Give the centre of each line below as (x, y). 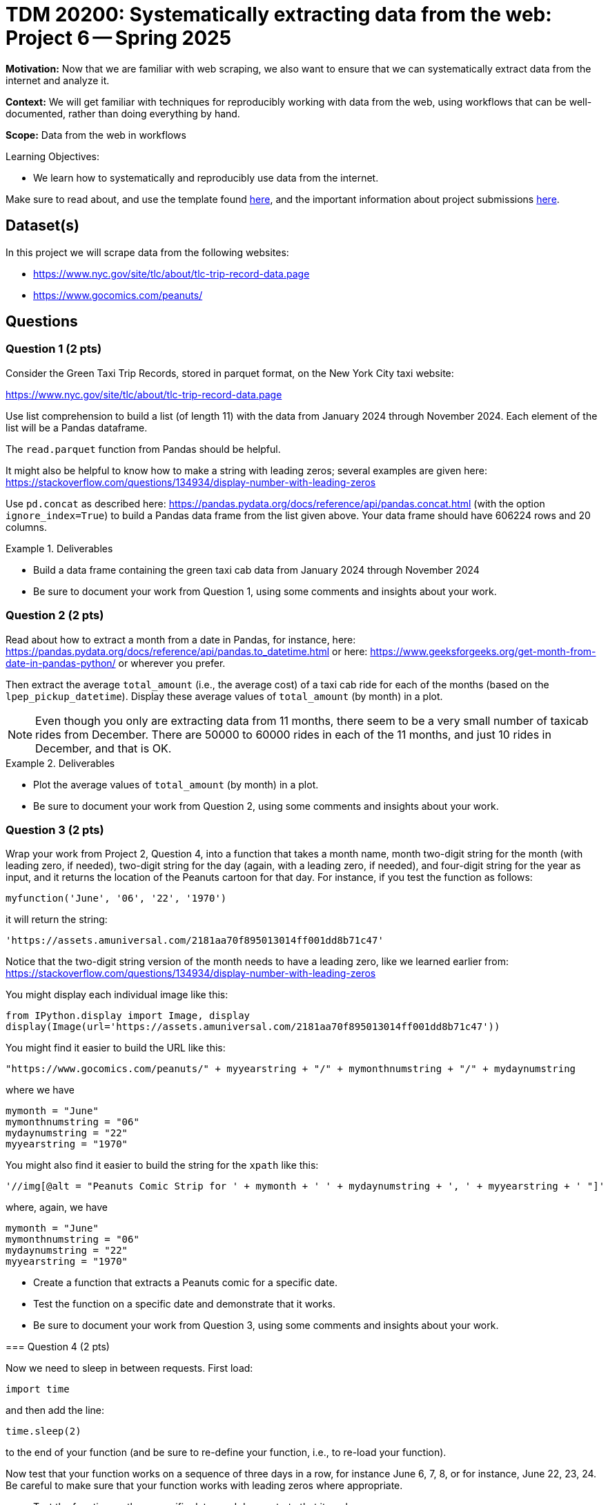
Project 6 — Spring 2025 (119, 38)
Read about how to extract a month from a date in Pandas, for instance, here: (181, 639)
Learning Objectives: (53, 156)
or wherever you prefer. (172, 663)
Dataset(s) (42, 226)
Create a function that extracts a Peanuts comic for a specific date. (185, 1283)
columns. (27, 527)
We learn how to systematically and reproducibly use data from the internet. (206, 177)
